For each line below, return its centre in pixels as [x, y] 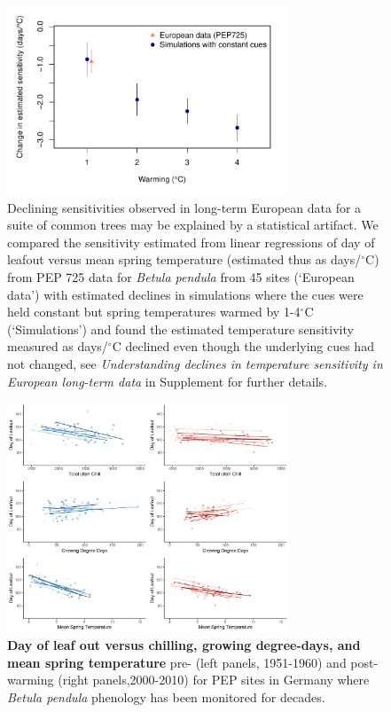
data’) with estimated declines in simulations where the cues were [185, 294]
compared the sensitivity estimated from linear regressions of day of [191, 242]
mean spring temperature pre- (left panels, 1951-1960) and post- [193, 662]
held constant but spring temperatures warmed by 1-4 [154, 312]
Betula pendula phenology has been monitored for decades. [166, 696]
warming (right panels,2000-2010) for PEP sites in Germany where [188, 680]
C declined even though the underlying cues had [243, 346]
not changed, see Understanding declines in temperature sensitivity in [195, 363]
